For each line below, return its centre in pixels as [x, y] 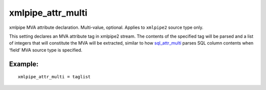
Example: [24, 64]
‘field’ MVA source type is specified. [46, 50]
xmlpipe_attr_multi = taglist [54, 77]
